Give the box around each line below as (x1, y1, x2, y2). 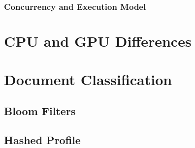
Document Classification (4, 69, 172, 89)
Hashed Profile (4, 132, 81, 147)
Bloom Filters (4, 103, 76, 118)
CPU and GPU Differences (4, 31, 192, 51)
